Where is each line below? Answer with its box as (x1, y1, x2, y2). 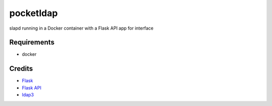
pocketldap (9, 8, 58, 19)
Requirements (9, 38, 55, 47)
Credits (9, 64, 33, 73)
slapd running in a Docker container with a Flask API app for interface (9, 25, 154, 31)
